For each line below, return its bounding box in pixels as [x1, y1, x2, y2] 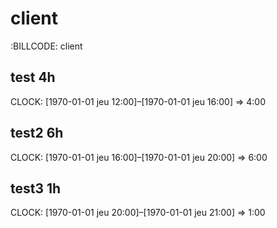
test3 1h [10, 180, 62, 197]
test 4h [10, 69, 56, 86]
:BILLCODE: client [10, 40, 83, 52]
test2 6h [10, 125, 64, 142]
